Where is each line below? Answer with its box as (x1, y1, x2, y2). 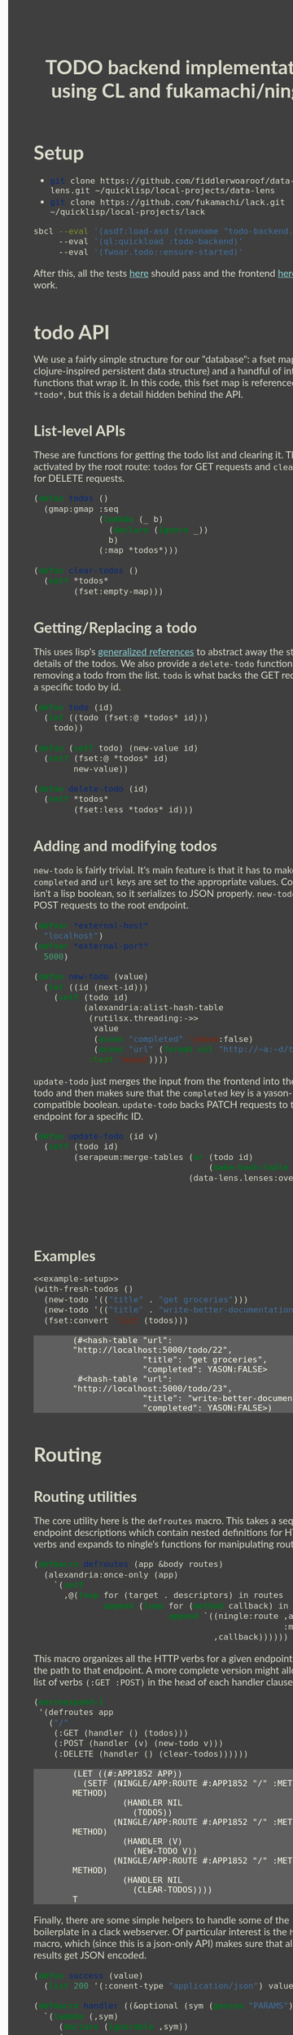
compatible (33, 1097, 81, 1110)
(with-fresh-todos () (33, 1284, 134, 1294)
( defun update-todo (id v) (33, 1131, 159, 1142)
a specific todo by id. (33, 681, 121, 694)
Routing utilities (33, 1486, 138, 1505)
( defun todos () (33, 493, 109, 504)
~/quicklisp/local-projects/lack (50, 206, 206, 217)
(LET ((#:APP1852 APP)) (72, 1769, 183, 1779)
